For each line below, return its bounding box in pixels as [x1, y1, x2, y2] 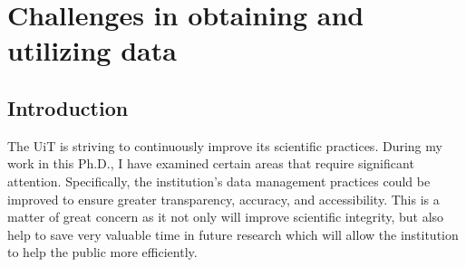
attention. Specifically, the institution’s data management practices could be [7, 171, 431, 190]
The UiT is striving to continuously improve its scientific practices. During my [7, 136, 442, 155]
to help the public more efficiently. [7, 243, 198, 262]
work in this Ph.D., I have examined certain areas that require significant [7, 154, 414, 173]
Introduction [7, 93, 129, 121]
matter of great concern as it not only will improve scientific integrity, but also [7, 207, 444, 226]
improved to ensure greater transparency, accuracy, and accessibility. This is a [7, 189, 440, 208]
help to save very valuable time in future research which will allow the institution [7, 224, 459, 243]
